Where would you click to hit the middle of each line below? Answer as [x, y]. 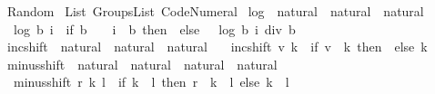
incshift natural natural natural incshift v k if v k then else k [217, 47]
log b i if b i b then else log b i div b [154, 28]
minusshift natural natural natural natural [142, 64]
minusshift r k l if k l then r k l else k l [151, 82]
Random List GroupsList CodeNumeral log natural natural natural [215, 11]
